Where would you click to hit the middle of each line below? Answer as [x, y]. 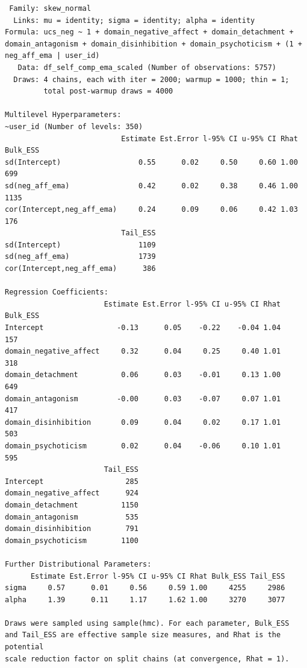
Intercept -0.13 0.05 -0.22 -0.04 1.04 [143, 328]
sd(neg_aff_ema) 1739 [80, 257]
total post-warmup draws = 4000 [108, 91]
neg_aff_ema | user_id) [52, 56]
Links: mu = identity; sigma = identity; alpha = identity [134, 20]
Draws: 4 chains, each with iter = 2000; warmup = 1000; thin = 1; [151, 79]
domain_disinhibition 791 [72, 529]
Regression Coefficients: [57, 292]
